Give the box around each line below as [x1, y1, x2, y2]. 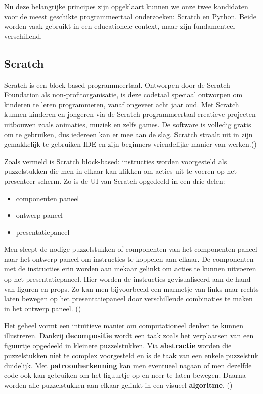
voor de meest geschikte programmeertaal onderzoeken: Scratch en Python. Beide [4, 11, 256, 21]
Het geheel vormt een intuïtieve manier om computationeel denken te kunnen [4, 320, 243, 331]
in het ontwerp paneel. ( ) [4, 303, 81, 313]
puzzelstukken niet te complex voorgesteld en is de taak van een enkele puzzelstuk [4, 350, 258, 361]
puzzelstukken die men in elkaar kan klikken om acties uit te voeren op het [4, 166, 237, 176]
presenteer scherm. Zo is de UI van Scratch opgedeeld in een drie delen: [4, 175, 225, 186]
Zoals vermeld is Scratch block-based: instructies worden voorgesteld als [4, 155, 227, 166]
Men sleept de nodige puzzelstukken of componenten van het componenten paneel [4, 244, 257, 254]
